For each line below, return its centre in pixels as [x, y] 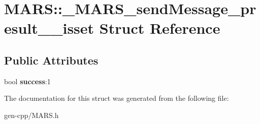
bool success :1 [27, 81]
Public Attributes [51, 60]
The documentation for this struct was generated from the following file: [117, 98]
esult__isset [49, 28]
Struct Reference [160, 28]
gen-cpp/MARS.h [31, 115]
